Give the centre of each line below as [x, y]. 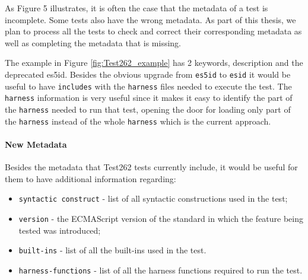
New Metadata [36, 144]
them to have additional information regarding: [91, 178]
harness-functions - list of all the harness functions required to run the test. [161, 270]
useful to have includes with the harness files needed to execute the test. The [148, 86]
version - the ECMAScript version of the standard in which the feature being [161, 218]
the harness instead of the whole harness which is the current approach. [138, 121]
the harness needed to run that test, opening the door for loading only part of [148, 109]
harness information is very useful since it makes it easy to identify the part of [149, 98]
